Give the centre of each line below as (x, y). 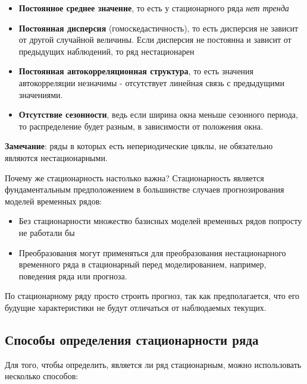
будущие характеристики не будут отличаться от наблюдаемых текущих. (136, 307)
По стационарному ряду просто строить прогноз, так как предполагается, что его (152, 296)
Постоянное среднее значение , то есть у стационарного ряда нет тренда (154, 8)
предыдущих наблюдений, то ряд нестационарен (106, 51)
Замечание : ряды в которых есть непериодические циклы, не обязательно (139, 146)
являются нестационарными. (56, 157)
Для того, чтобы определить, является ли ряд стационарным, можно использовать (153, 364)
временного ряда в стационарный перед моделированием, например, (142, 264)
